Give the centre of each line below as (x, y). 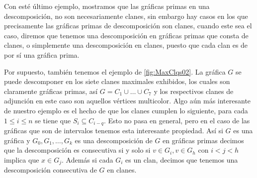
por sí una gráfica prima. (42, 54)
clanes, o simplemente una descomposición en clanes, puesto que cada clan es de (126, 45)
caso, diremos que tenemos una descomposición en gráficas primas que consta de (126, 35)
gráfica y (17, 140)
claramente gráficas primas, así (51, 91)
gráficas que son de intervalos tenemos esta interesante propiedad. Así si (114, 130)
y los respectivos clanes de (194, 91)
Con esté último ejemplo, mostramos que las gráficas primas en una (107, 6)
